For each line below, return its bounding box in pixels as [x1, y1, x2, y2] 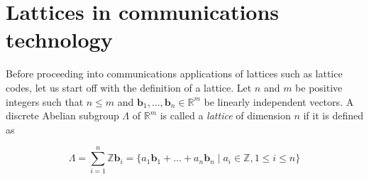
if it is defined [303, 108, 363, 123]
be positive [295, 80, 343, 94]
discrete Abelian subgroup [6, 108, 119, 123]
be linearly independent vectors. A [204, 94, 354, 109]
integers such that [6, 94, 84, 109]
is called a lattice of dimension [160, 108, 291, 123]
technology [6, 25, 113, 54]
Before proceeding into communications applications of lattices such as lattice [6, 66, 343, 81]
